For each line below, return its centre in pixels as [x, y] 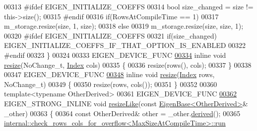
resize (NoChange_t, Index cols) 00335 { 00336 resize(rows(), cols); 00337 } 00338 [128, 65]
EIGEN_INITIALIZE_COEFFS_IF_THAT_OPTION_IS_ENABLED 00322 [125, 45]
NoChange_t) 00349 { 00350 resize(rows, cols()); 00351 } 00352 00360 [111, 84]
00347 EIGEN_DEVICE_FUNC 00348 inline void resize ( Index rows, [109, 74]
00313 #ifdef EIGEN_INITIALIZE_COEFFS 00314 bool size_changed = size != [129, 6]
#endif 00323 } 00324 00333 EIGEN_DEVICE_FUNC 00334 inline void [115, 55]
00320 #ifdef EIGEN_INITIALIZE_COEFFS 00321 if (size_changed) [110, 35]
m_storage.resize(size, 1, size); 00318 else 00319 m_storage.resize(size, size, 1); [124, 26]
